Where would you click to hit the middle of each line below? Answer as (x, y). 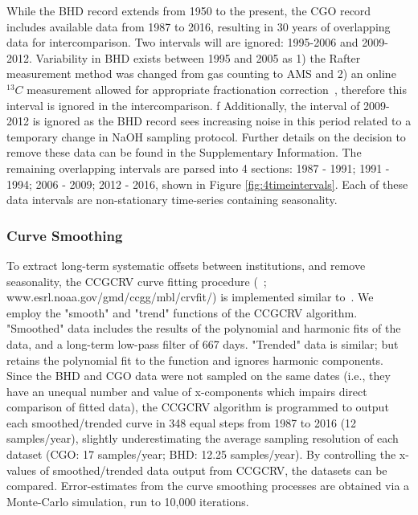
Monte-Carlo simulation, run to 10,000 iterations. (128, 501)
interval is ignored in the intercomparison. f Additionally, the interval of (183, 105)
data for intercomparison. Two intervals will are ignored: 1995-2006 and (182, 42)
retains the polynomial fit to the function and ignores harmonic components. (195, 360)
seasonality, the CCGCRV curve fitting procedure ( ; (137, 281)
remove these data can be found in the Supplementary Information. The (184, 152)
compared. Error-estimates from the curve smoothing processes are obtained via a (208, 486)
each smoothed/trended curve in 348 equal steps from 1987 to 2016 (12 (182, 422)
